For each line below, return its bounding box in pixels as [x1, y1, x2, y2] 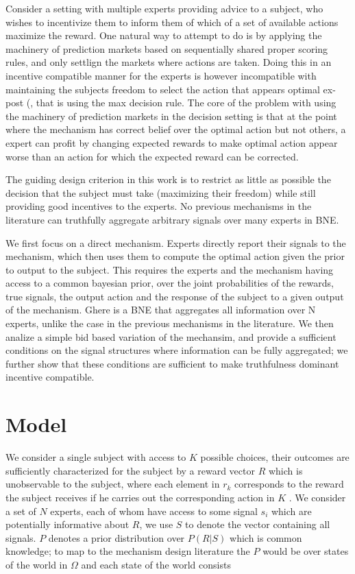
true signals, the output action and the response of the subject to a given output [5, 289, 344, 303]
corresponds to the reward [234, 477, 344, 491]
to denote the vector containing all [185, 517, 330, 531]
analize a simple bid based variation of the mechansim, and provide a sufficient [5, 329, 336, 344]
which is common [230, 530, 302, 545]
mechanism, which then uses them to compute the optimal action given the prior [5, 249, 345, 263]
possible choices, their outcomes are [200, 450, 350, 464]
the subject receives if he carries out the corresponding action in [5, 490, 275, 504]
